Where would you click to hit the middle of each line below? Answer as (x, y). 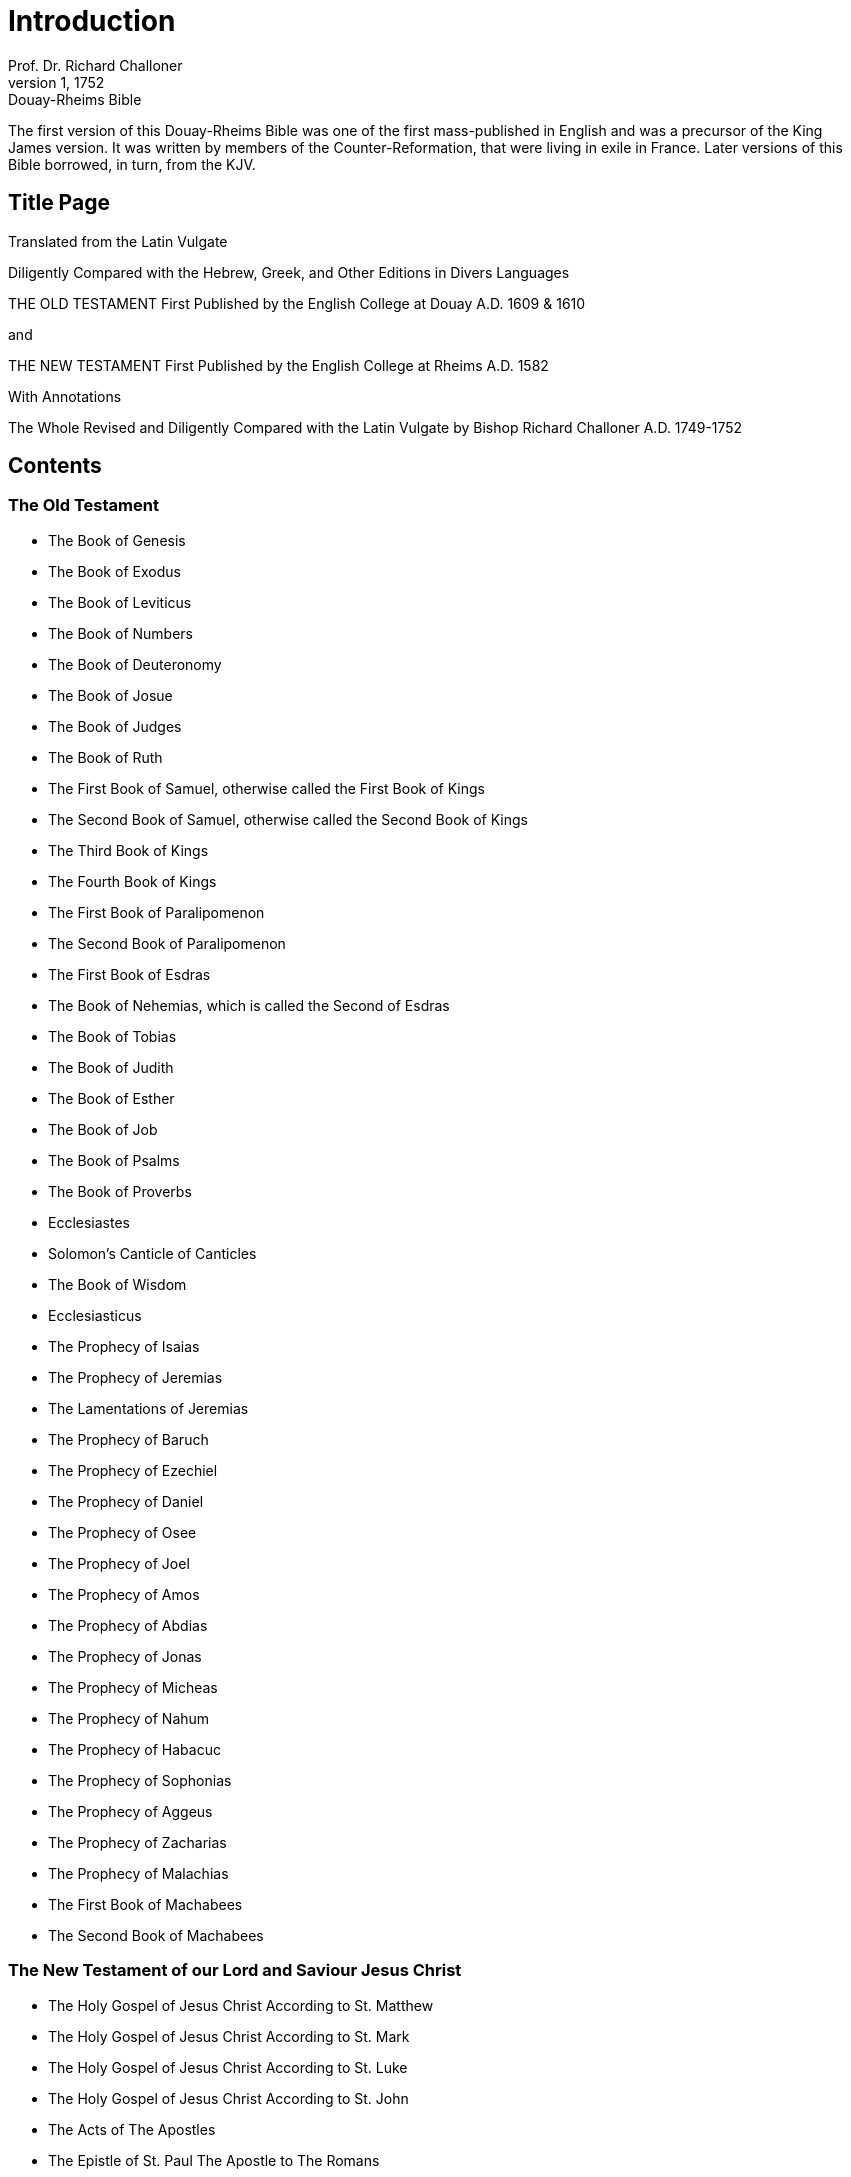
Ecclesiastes (89, 1222)
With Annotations (65, 396)
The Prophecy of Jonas (125, 1656)
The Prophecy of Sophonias (140, 1780)
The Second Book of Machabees (156, 1935)
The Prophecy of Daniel (126, 1501)
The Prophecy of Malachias (138, 1873)
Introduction (92, 21)
